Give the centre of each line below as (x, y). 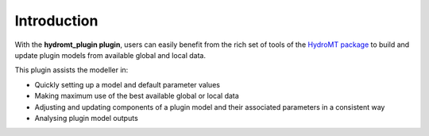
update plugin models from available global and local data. (110, 55)
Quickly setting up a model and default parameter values (127, 84)
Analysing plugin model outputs (86, 118)
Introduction (56, 21)
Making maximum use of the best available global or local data (137, 96)
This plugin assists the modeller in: (71, 70)
